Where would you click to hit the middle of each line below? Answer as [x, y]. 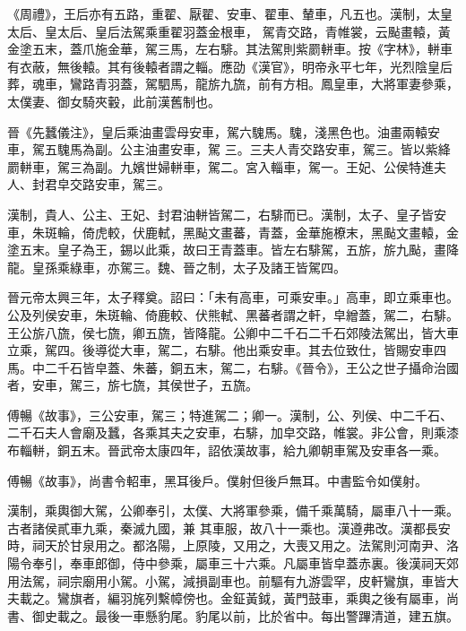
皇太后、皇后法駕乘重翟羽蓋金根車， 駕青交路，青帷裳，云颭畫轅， [241, 31]
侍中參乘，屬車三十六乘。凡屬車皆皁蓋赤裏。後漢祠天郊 [295, 563]
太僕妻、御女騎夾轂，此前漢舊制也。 [114, 101]
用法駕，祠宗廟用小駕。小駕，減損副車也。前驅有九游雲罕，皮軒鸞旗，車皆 [227, 580]
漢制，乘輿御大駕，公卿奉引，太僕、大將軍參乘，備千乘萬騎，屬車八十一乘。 [233, 510]
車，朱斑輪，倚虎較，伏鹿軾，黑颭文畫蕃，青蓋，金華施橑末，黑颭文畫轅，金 [233, 232]
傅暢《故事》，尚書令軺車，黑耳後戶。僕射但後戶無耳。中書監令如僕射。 [217, 480]
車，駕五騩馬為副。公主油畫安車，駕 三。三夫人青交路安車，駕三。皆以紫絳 [229, 149]
